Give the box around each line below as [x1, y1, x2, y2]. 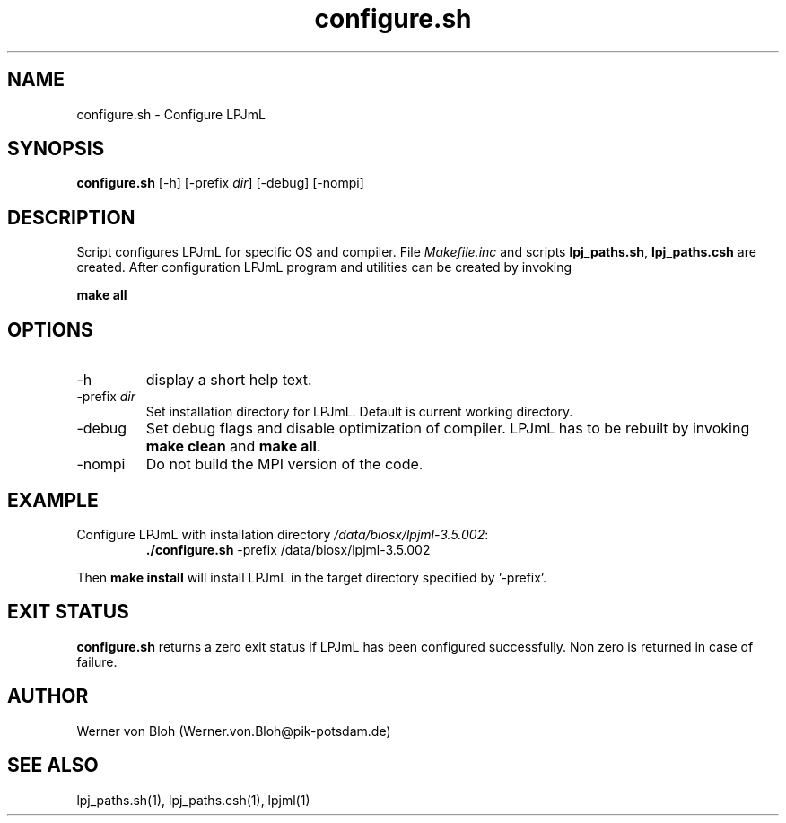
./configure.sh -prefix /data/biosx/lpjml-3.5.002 [145, 541, 431, 557]
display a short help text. [145, 371, 312, 390]
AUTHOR [7, 685, 89, 708]
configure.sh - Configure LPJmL [76, 106, 266, 122]
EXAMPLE [7, 488, 99, 512]
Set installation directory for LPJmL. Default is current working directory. [145, 404, 573, 420]
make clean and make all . [145, 437, 321, 456]
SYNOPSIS [7, 137, 105, 161]
